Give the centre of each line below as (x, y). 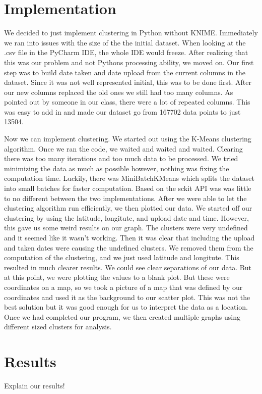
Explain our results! (35, 386)
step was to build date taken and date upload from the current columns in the (125, 72)
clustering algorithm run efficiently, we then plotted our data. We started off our (128, 208)
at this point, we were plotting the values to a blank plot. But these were (117, 277)
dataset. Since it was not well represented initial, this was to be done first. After (128, 82)
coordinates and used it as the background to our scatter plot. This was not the (127, 297)
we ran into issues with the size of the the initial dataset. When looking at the (125, 42)
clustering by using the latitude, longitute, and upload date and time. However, (126, 217)
